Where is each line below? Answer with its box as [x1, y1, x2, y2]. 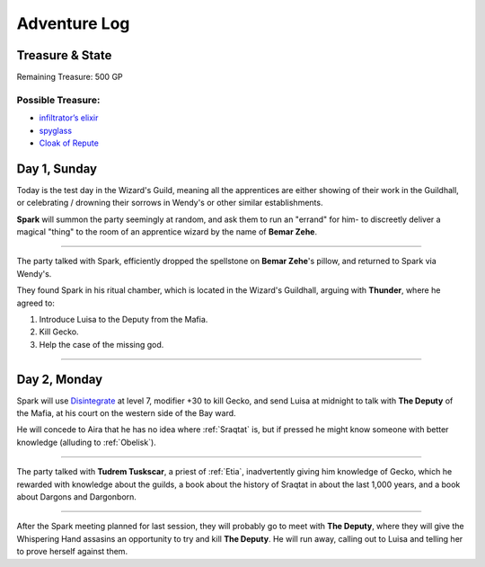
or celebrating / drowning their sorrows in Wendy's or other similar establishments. [16, 198, 323, 208]
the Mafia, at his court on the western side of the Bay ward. [16, 408, 237, 419]
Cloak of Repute [39, 137, 99, 148]
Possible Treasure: [16, 93, 101, 106]
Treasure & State [16, 48, 112, 63]
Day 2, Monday [16, 371, 103, 386]
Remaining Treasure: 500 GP [16, 72, 123, 83]
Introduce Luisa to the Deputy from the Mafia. [39, 315, 208, 325]
